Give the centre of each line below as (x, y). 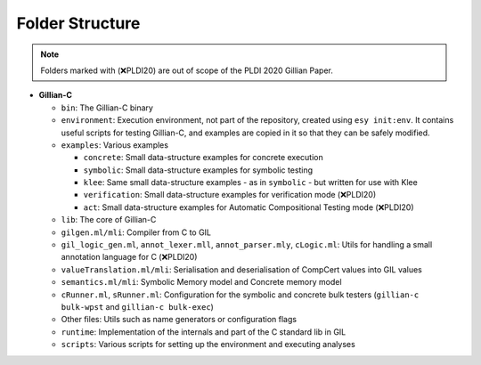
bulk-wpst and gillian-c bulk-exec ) (137, 306)
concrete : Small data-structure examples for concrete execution (204, 158)
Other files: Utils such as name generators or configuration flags (179, 320)
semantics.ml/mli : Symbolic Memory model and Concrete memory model (201, 282)
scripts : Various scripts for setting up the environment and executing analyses (208, 345)
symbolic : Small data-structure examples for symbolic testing (198, 170)
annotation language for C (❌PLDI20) (129, 257)
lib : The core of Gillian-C (109, 220)
